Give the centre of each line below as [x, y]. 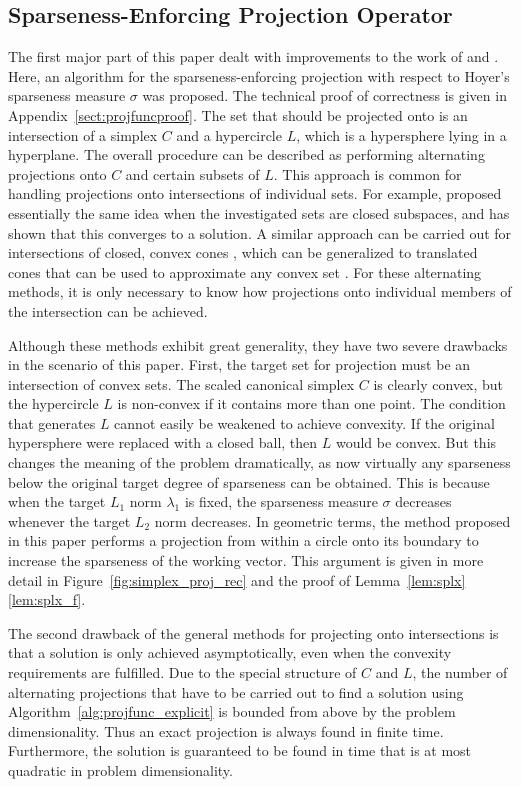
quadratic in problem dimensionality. [120, 769]
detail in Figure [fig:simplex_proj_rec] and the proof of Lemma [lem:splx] [237, 579]
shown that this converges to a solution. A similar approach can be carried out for [260, 232]
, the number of [460, 672]
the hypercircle [53, 403]
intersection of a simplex [83, 134]
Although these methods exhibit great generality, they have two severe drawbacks [258, 344]
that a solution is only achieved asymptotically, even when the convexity [230, 652]
